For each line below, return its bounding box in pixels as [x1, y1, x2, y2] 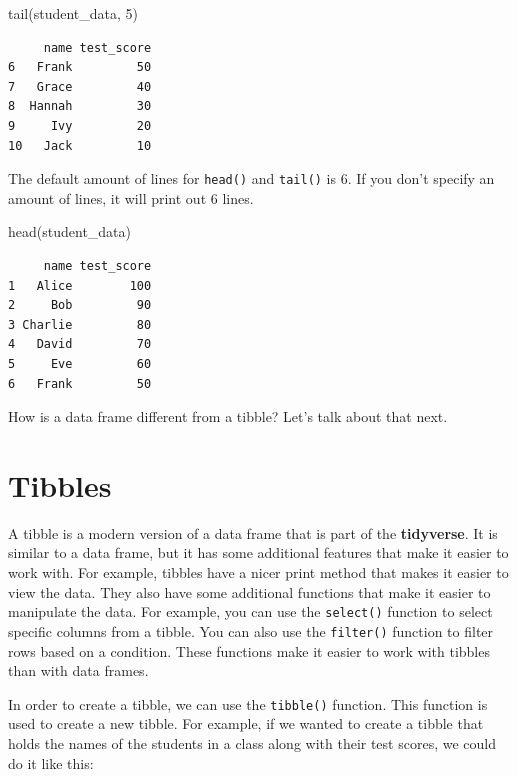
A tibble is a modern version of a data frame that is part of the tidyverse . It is [8, 522, 498, 543]
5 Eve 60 [8, 356, 152, 371]
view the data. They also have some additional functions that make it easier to [8, 581, 491, 602]
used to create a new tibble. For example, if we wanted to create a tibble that [8, 713, 484, 734]
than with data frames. [8, 660, 149, 681]
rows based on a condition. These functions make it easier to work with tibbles [8, 640, 490, 661]
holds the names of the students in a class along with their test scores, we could [8, 733, 496, 753]
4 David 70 [8, 337, 152, 352]
